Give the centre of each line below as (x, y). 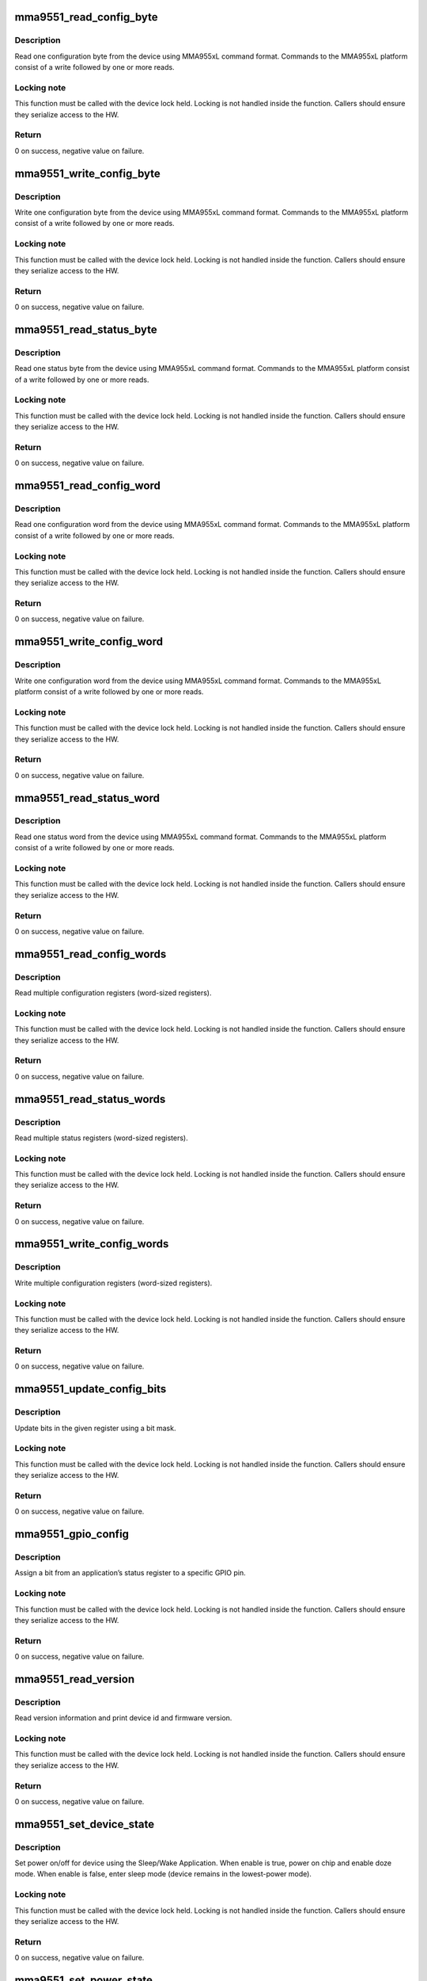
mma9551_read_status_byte (86, 329)
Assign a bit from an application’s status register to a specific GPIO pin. (130, 1573)
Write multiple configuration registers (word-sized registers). (113, 1283)
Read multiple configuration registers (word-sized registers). (113, 993)
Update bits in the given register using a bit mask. (95, 1428)
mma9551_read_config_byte (86, 17)
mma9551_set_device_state (84, 1824)
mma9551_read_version (75, 1679)
